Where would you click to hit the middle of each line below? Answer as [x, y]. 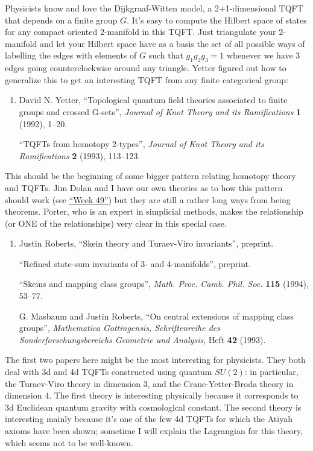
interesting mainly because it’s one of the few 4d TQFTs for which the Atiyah [149, 419]
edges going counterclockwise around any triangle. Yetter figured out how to [146, 68]
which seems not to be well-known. [69, 442]
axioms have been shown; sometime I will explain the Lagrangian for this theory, [154, 431]
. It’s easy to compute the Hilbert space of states [217, 20]
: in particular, [271, 372]
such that [166, 55]
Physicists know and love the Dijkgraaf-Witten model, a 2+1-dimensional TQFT [154, 8]
